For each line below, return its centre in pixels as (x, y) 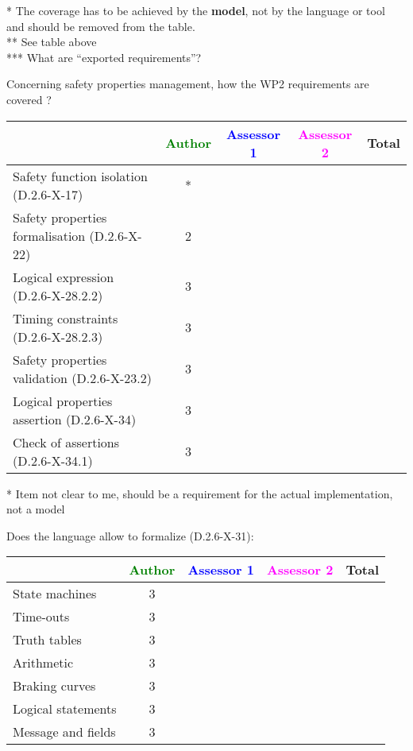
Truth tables (47, 640)
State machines (55, 594)
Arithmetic (43, 663)
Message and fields (64, 732)
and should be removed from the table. (101, 26)
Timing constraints (66, 318)
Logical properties (63, 401)
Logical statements (65, 709)
